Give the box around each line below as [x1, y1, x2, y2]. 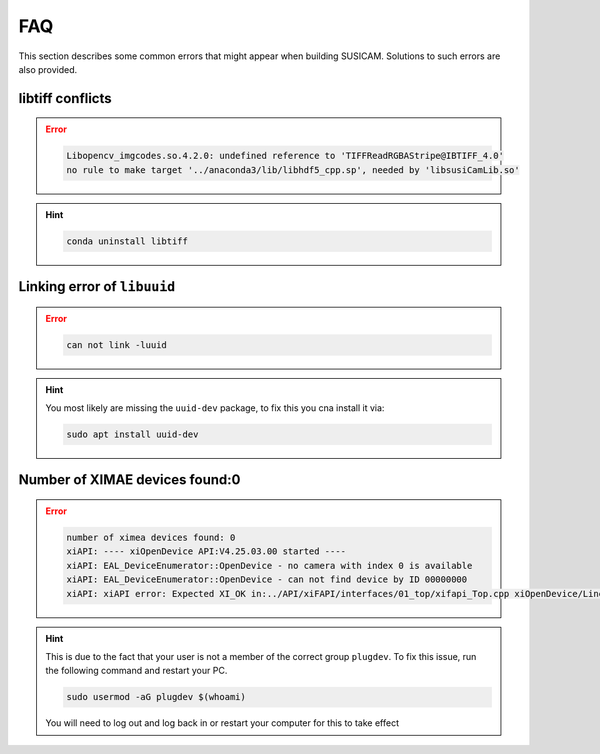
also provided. [18, 63, 78, 75]
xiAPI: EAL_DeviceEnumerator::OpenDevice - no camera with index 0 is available [66, 560, 473, 571]
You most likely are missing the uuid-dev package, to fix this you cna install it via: [45, 402, 385, 414]
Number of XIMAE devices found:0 [18, 471, 241, 489]
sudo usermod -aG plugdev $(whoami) [66, 691, 247, 703]
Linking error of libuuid [18, 278, 176, 295]
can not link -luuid [66, 339, 167, 350]
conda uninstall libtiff [66, 235, 189, 247]
